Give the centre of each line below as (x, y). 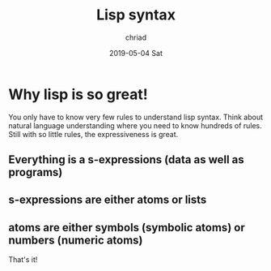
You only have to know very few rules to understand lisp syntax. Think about (136, 117)
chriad (136, 37)
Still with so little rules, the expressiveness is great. (93, 134)
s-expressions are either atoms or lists (108, 200)
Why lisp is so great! (78, 94)
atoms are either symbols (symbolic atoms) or (127, 228)
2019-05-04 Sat (136, 53)
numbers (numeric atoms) (76, 240)
